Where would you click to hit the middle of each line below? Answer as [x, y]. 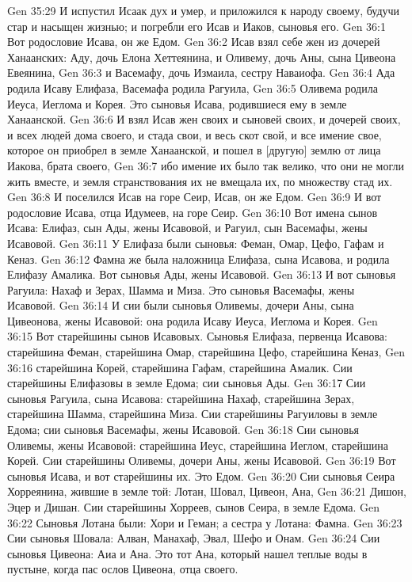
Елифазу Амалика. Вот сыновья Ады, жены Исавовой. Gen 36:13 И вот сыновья [202, 274]
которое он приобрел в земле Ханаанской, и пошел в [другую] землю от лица [194, 150]
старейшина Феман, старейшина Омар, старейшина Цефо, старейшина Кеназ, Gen [206, 352]
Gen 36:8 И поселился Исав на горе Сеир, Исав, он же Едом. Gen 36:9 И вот [195, 197]
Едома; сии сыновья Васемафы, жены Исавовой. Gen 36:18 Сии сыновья [183, 430]
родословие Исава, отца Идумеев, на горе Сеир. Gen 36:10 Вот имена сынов [193, 212]
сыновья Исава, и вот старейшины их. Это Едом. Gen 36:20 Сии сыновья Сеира [201, 475]
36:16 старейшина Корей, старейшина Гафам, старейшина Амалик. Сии [180, 367]
